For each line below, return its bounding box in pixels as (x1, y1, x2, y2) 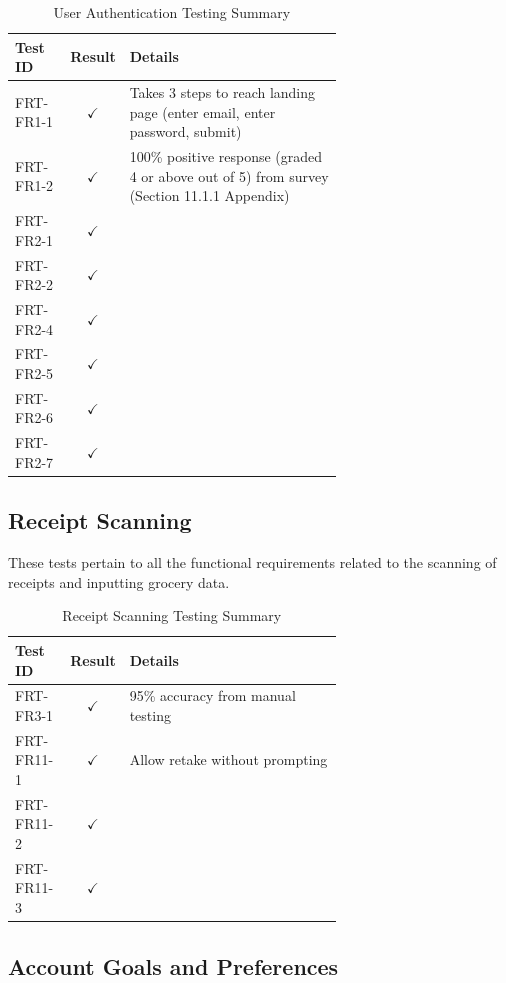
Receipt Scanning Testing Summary (62, 605, 282, 626)
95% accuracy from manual (129, 685, 296, 706)
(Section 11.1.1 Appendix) (129, 185, 290, 206)
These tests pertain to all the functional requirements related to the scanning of (8, 552, 497, 573)
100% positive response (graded (129, 146, 323, 167)
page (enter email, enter (129, 101, 276, 122)
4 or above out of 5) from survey (129, 165, 329, 186)
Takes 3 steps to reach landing (129, 82, 316, 103)
